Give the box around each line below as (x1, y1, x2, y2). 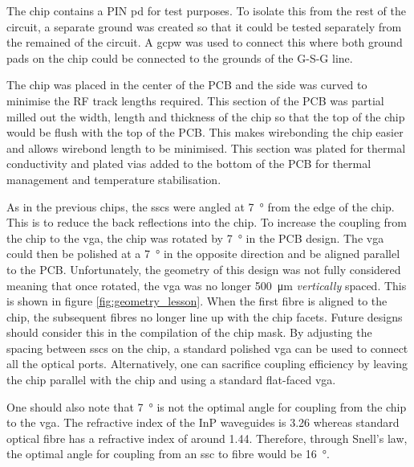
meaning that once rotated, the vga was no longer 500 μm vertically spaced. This (6, 277, 407, 293)
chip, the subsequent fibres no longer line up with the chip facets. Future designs (6, 308, 403, 325)
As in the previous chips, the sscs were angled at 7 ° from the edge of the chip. (6, 198, 395, 215)
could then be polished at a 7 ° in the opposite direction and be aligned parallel (6, 245, 400, 262)
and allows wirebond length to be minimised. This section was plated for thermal (6, 139, 406, 156)
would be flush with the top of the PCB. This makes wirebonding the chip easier (6, 124, 404, 141)
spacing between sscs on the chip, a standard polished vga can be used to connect (6, 339, 408, 356)
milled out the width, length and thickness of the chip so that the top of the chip (6, 108, 405, 125)
